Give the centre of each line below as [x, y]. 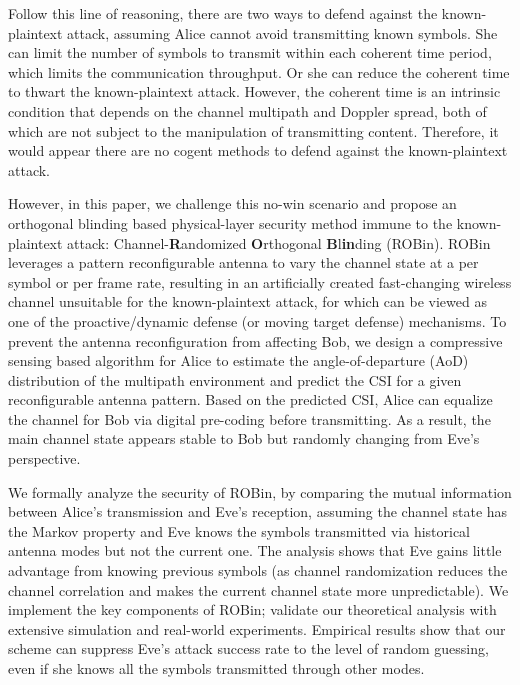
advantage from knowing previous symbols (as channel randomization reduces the [258, 570]
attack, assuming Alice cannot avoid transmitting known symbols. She [282, 32]
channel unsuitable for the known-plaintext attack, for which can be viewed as [247, 301]
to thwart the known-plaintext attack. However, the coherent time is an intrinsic [254, 91]
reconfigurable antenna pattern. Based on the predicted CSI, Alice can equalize [250, 399]
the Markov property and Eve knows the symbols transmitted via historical [239, 530]
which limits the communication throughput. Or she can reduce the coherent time [259, 71]
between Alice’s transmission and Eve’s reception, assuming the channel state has [258, 511]
